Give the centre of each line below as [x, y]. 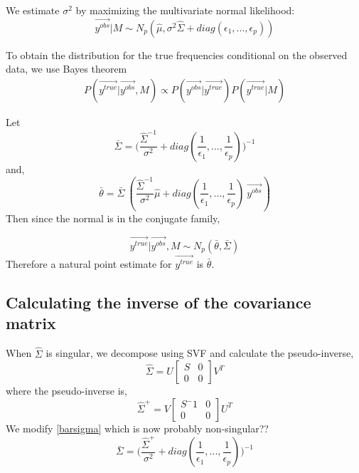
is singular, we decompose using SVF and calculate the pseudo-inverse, [200, 353]
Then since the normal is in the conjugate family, [113, 218]
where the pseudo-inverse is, [67, 391]
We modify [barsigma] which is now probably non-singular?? [137, 428]
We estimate [33, 10]
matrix [31, 323]
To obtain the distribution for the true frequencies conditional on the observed [177, 54]
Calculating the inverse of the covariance [159, 302]
